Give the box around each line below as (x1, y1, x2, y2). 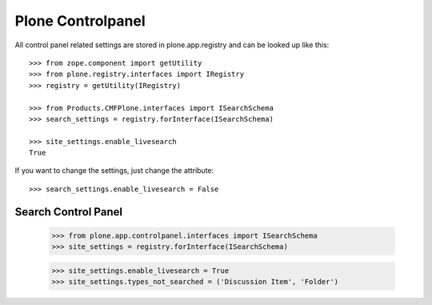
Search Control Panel (14, 205, 123, 219)
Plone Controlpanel (14, 12, 146, 30)
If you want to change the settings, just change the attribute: (14, 166, 214, 175)
